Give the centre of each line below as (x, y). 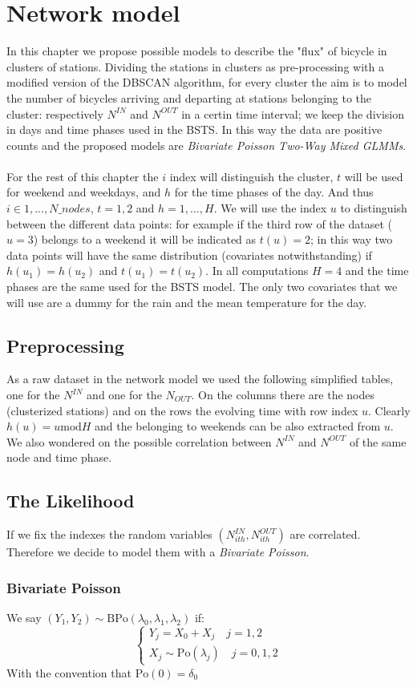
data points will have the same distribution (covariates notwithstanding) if (189, 255)
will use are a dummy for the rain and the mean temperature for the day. (187, 302)
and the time (377, 271)
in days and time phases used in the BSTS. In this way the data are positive (194, 129)
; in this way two (351, 239)
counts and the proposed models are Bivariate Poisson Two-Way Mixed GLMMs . (206, 145)
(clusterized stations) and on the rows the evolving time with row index (182, 410)
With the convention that (69, 672)
